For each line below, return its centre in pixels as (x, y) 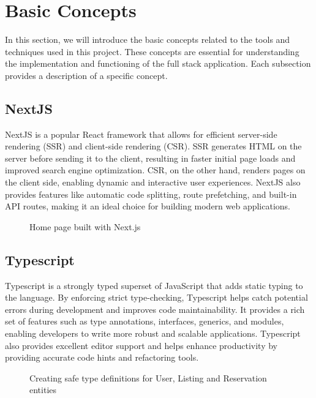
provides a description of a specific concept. (86, 75)
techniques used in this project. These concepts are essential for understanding (152, 51)
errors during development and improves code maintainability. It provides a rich (155, 309)
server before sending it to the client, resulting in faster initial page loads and (150, 158)
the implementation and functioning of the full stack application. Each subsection (158, 63)
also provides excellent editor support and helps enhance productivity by (141, 345)
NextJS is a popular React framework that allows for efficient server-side (141, 134)
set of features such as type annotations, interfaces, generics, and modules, (145, 321)
